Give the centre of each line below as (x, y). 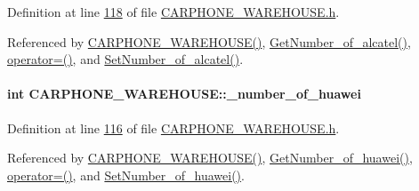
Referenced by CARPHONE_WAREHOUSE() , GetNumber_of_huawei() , (210, 158)
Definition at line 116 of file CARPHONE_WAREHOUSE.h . (173, 127)
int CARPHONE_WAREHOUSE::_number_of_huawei (184, 94)
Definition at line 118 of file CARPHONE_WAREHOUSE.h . (173, 12)
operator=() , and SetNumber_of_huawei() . (126, 175)
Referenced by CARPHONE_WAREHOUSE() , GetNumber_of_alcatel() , (209, 41)
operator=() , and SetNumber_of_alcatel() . (125, 59)
